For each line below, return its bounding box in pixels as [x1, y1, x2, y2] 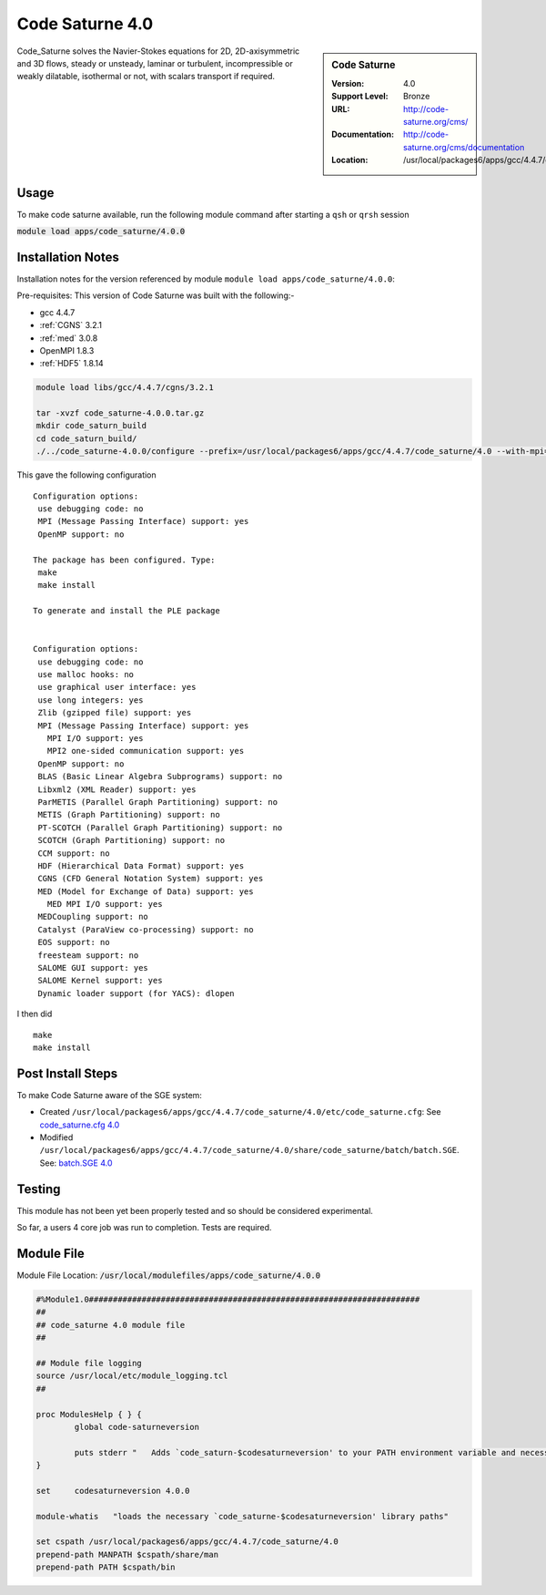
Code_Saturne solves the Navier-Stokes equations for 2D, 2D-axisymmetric [16, 46, 300, 57]
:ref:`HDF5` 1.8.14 [39, 358, 104, 369]
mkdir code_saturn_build [35, 420, 147, 431]
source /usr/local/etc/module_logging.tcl [35, 1371, 228, 1381]
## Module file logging [35, 1358, 143, 1368]
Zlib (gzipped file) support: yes [37, 707, 192, 718]
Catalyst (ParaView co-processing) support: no [37, 924, 254, 934]
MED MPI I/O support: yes [46, 899, 163, 910]
